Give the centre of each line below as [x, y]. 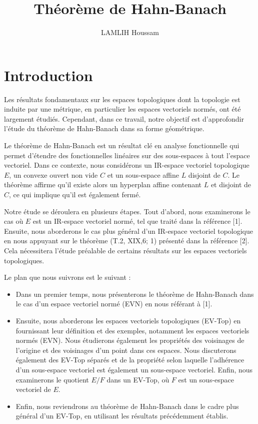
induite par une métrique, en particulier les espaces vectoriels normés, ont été [122, 109]
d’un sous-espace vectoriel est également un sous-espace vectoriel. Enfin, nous [134, 369]
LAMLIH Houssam [130, 32]
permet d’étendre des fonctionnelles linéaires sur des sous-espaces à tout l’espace [127, 155]
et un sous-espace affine [143, 174]
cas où [14, 221]
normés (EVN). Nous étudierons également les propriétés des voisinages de [130, 340]
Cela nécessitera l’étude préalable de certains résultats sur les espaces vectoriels [125, 250]
